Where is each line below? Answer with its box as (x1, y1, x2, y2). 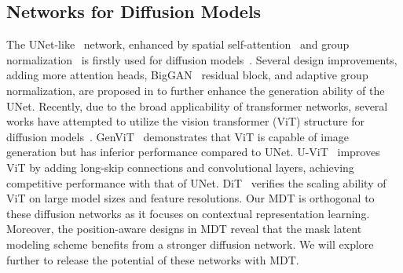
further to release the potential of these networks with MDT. (6, 251, 299, 268)
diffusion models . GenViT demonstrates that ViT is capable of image (6, 128, 350, 144)
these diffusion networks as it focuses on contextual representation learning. (6, 205, 370, 221)
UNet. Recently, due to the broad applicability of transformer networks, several (6, 97, 388, 114)
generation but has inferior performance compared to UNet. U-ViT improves (6, 144, 380, 160)
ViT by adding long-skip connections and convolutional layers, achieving (6, 158, 354, 175)
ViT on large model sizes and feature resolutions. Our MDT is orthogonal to (6, 190, 375, 206)
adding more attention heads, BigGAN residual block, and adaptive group (6, 67, 368, 83)
